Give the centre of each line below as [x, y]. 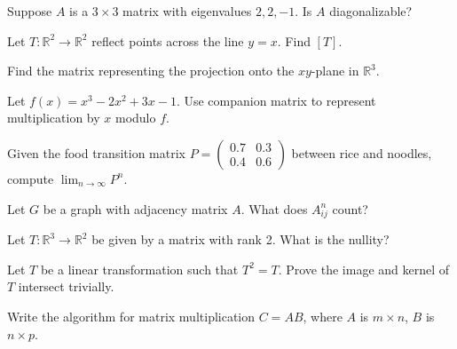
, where [323, 317]
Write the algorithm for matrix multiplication [131, 317]
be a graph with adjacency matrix [135, 208]
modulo [135, 118]
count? [350, 208]
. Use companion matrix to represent [276, 100]
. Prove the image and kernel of [364, 269]
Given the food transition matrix [96, 152]
